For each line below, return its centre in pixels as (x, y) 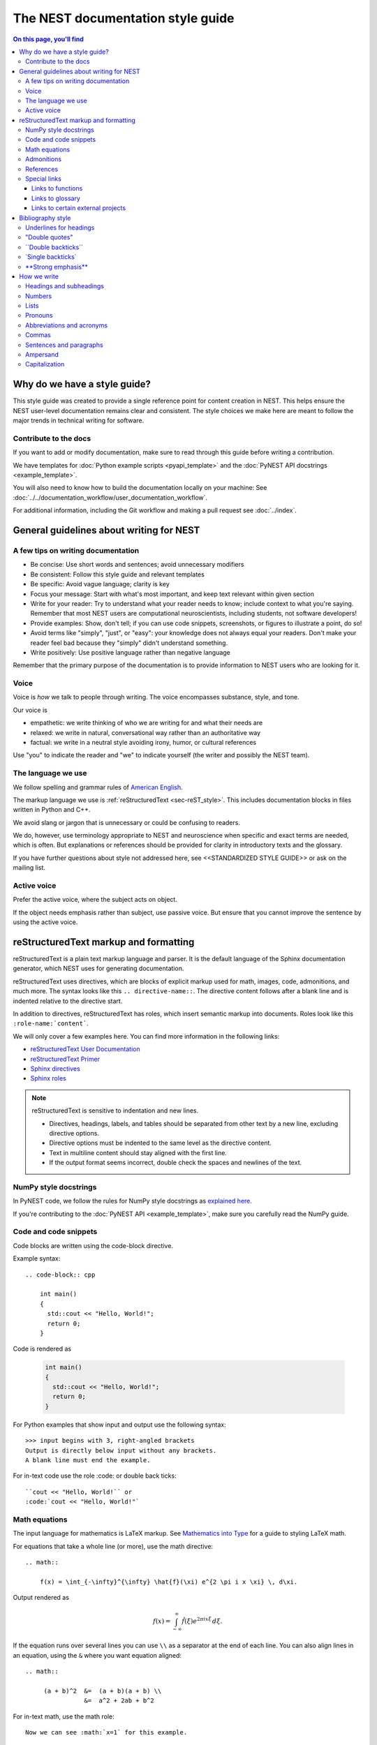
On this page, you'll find (48, 39)
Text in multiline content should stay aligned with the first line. (138, 1152)
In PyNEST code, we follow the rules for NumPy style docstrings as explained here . (133, 1201)
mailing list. (29, 868)
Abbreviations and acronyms (67, 325)
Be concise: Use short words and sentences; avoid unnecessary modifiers (137, 565)
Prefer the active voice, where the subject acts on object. (95, 900)
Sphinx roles (48, 1078)
